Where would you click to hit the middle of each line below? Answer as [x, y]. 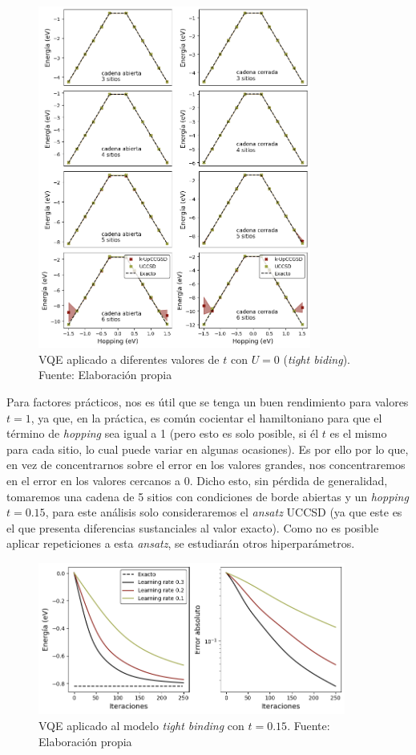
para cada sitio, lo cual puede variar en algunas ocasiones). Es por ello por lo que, [208, 449]
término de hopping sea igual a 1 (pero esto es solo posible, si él [163, 433]
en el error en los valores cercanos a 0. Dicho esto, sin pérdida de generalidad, [197, 480]
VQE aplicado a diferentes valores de [129, 359]
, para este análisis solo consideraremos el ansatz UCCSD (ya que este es [224, 512]
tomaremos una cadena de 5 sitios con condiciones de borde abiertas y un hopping [208, 496]
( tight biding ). [317, 359]
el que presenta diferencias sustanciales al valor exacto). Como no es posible [193, 527]
